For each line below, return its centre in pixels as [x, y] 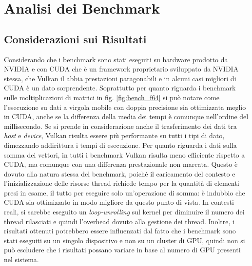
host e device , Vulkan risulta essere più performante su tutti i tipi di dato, [114, 135]
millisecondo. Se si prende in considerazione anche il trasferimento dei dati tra [120, 126]
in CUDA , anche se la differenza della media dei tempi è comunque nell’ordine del [126, 116]
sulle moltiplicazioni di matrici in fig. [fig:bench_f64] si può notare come [112, 97]
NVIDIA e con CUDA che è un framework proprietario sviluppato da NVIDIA [121, 69]
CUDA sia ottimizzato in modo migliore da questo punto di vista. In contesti [119, 202]
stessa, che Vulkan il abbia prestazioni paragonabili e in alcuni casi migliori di [120, 78]
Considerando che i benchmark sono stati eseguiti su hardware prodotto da [116, 59]
